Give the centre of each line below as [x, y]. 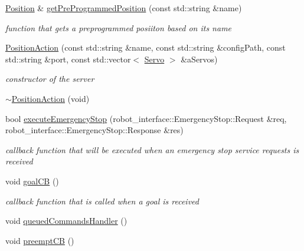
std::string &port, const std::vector [68, 59]
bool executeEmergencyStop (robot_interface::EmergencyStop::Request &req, [146, 118]
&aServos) [199, 59]
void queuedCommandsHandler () [66, 221]
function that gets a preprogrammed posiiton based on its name [119, 27]
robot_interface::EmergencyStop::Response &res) [94, 130]
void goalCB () [32, 181]
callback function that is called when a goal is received [102, 201]
